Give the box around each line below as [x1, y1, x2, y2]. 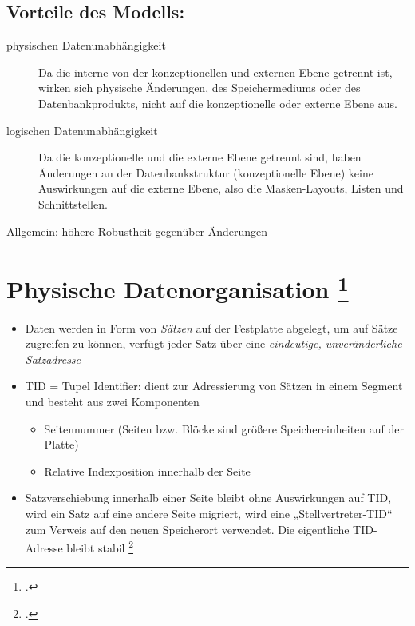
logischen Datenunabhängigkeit [6, 122, 158, 138]
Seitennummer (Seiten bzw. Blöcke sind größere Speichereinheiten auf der [44, 420, 404, 437]
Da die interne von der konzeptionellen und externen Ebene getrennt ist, [38, 63, 393, 80]
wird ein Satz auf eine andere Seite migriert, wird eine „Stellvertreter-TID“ [25, 504, 393, 521]
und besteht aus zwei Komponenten [25, 393, 200, 409]
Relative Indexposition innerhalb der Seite [44, 462, 251, 479]
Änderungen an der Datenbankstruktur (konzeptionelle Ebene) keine [38, 164, 373, 181]
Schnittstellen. [38, 195, 108, 212]
